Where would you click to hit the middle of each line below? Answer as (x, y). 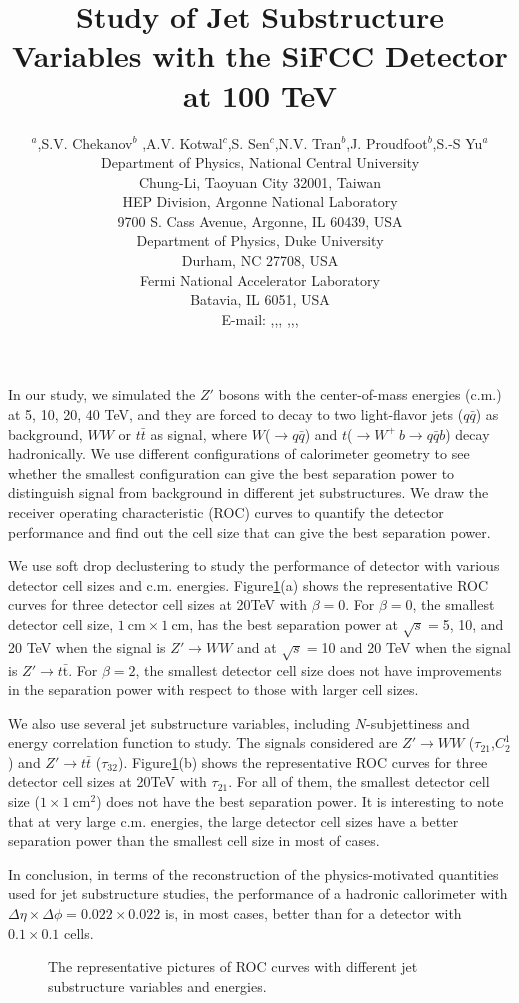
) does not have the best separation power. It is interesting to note (300, 801)
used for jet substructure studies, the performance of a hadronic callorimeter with (258, 893)
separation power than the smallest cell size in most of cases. (194, 840)
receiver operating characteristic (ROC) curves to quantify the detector (226, 512)
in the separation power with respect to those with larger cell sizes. (213, 689)
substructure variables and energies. (157, 985)
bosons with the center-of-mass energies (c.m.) (360, 394)
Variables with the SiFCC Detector (260, 55)
